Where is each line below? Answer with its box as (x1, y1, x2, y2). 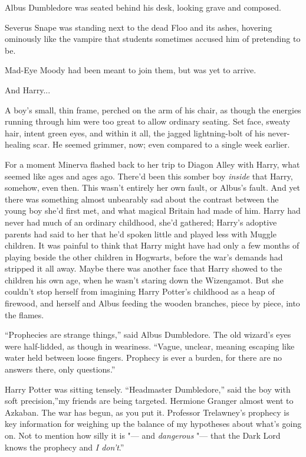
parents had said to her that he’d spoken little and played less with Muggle (5, 227, 277, 240)
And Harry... (5, 83, 51, 96)
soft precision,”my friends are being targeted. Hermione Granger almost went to (5, 394, 294, 407)
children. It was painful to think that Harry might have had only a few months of (5, 239, 300, 252)
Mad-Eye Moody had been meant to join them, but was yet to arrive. (5, 64, 256, 76)
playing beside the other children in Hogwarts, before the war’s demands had (5, 250, 283, 263)
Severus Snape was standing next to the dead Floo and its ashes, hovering (5, 21, 272, 33)
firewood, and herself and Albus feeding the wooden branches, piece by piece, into (5, 297, 300, 309)
